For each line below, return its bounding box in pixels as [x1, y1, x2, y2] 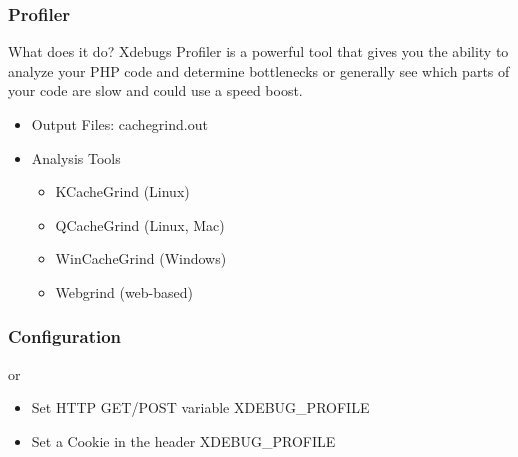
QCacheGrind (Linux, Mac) [55, 214, 225, 235]
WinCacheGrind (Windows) [55, 248, 227, 269]
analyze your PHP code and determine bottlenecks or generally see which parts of [8, 60, 510, 81]
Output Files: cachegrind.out [31, 114, 208, 134]
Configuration [8, 324, 122, 349]
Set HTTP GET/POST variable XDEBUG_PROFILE [31, 397, 370, 418]
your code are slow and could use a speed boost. [8, 80, 303, 101]
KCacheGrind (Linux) [55, 181, 190, 202]
